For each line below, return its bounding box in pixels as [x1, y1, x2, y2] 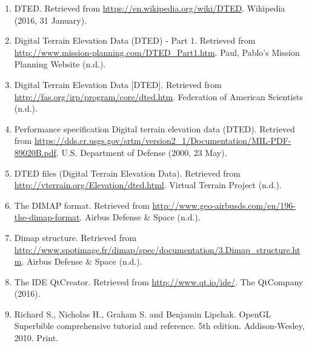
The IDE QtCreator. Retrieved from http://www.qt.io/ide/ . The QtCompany [14, 275, 304, 288]
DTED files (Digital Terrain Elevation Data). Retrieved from [14, 166, 241, 179]
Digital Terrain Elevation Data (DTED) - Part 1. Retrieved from [14, 34, 256, 47]
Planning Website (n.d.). [14, 58, 106, 70]
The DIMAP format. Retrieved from [14, 198, 150, 211]
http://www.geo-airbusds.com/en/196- [152, 198, 296, 211]
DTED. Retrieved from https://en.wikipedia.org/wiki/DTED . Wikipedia [14, 2, 285, 14]
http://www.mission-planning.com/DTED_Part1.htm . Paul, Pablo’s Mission [14, 46, 300, 58]
